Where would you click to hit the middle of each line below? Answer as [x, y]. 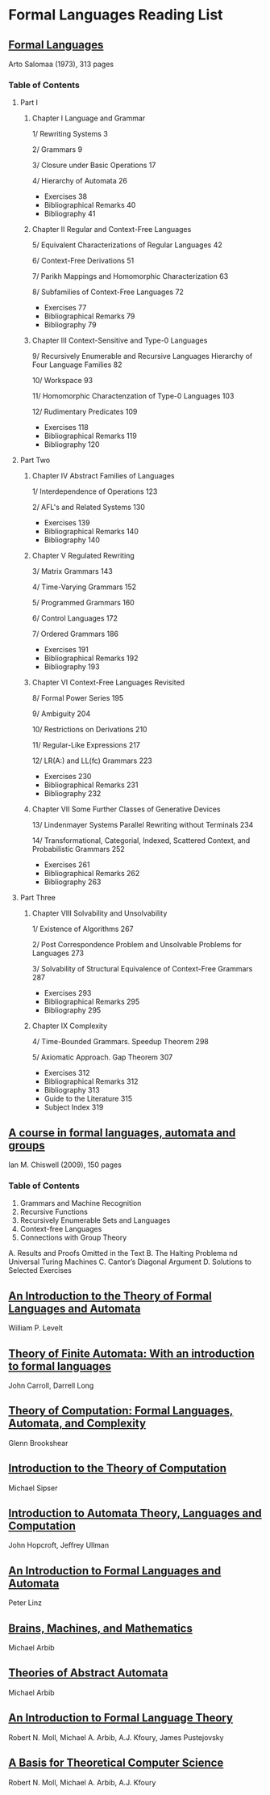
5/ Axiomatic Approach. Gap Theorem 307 [102, 1057]
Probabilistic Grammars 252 [78, 849]
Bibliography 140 [72, 540]
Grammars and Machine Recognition [81, 1203]
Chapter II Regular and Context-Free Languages [112, 230]
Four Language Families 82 [77, 364]
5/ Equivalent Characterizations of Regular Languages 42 [127, 245]
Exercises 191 [66, 650]
